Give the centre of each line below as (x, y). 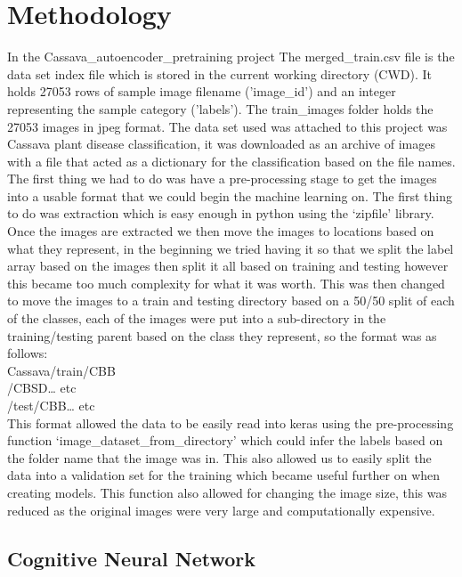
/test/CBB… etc (51, 405)
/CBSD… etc (42, 388)
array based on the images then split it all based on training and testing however (228, 266)
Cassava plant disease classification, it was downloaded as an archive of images (221, 144)
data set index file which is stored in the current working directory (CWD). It (220, 73)
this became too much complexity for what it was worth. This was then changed (226, 283)
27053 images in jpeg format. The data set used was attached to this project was (227, 126)
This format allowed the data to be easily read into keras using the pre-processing (231, 423)
